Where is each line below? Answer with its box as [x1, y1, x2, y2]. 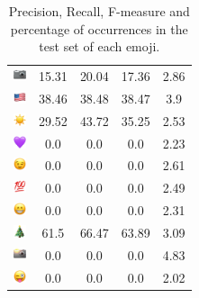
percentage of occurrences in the [10, 19, 188, 38]
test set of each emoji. [39, 37, 160, 56]
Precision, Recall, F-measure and [8, 2, 190, 20]
